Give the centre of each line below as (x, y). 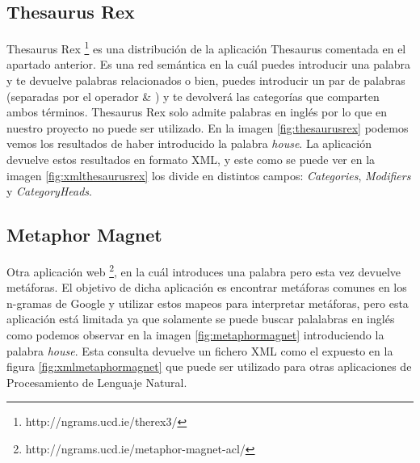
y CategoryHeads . (49, 191)
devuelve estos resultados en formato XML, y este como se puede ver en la (191, 160)
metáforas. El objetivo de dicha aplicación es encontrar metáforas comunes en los (207, 287)
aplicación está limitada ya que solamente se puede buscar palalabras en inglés (201, 319)
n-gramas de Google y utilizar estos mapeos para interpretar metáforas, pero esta (208, 303)
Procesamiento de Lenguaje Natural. (97, 382)
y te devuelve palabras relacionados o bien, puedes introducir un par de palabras (206, 80)
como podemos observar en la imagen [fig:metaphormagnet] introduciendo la (195, 335)
